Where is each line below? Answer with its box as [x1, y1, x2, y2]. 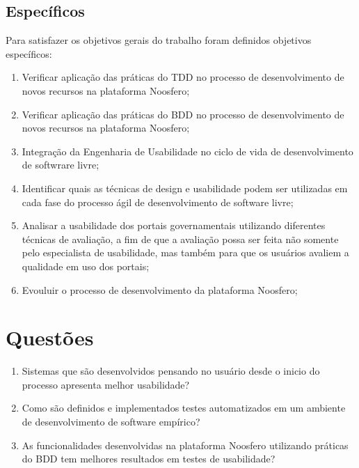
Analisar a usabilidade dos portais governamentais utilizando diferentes [22, 218, 326, 233]
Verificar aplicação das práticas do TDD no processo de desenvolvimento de [22, 70, 344, 84]
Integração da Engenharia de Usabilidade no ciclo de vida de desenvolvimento [22, 143, 353, 158]
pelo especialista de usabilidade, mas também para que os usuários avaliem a [22, 245, 349, 260]
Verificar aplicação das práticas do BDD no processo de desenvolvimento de [22, 107, 344, 121]
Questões [6, 323, 94, 352]
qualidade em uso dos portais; [22, 258, 150, 273]
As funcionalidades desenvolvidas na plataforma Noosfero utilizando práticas [22, 437, 349, 452]
